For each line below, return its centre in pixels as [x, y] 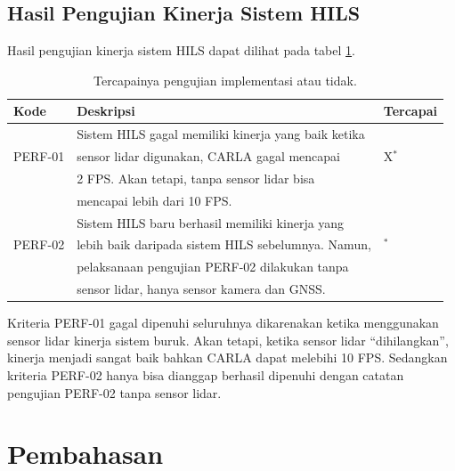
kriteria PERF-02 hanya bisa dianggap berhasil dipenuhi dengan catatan [206, 375]
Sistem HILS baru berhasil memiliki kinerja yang [211, 222]
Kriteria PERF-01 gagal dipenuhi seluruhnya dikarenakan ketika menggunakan [223, 323]
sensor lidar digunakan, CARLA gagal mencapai [208, 156]
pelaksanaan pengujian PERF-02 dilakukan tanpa [213, 267]
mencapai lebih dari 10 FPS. [154, 200]
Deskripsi [106, 111]
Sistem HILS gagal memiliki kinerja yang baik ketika [221, 134]
